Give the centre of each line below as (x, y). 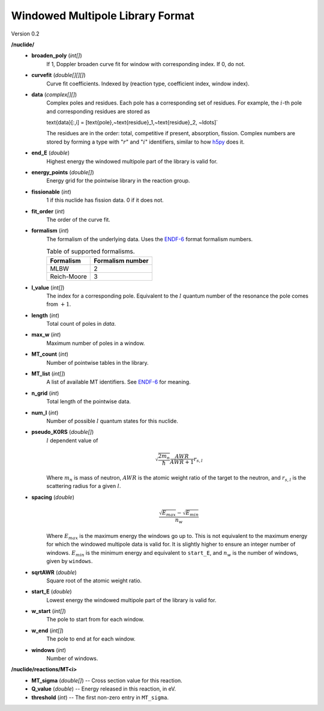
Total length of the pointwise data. (89, 401)
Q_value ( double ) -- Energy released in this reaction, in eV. (104, 689)
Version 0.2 (25, 34)
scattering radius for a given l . (84, 486)
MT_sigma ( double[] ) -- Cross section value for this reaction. (107, 680)
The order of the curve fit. (78, 219)
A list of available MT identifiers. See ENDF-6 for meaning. (119, 382)
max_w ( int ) (46, 335)
